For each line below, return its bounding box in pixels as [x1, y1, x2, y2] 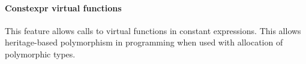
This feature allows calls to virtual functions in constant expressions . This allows [5, 24, 301, 36]
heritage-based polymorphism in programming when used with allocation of [5, 36, 283, 48]
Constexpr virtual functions [5, 1, 122, 14]
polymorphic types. [5, 47, 76, 60]
